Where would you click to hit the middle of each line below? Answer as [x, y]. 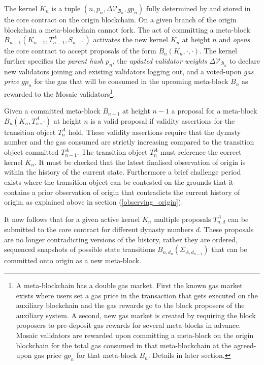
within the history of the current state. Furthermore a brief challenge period [123, 172]
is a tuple [66, 8]
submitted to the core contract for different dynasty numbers [99, 229]
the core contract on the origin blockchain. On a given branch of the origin [120, 19]
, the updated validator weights [160, 60]
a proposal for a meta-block [214, 111]
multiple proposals [183, 219]
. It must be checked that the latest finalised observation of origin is [140, 162]
